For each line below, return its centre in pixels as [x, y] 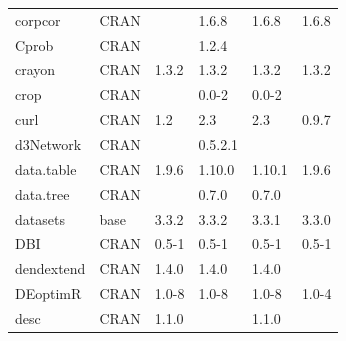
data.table [46, 168]
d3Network [48, 143]
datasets [40, 218]
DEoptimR [48, 293]
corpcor [38, 19]
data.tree [42, 193]
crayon [35, 69]
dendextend [50, 268]
